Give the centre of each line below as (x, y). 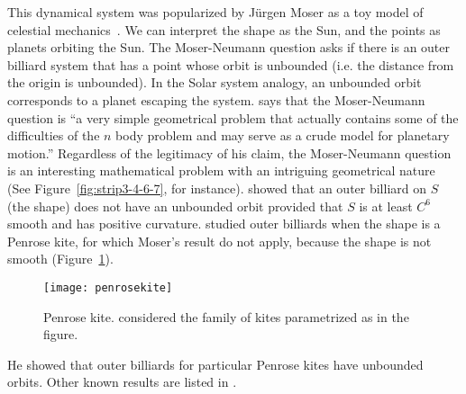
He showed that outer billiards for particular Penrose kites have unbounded (215, 364)
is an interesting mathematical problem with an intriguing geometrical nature (221, 170)
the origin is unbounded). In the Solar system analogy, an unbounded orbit (215, 82)
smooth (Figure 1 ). (60, 259)
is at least (386, 206)
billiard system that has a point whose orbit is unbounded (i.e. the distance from (231, 64)
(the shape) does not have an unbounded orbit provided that (175, 206)
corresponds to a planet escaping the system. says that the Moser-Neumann (216, 99)
